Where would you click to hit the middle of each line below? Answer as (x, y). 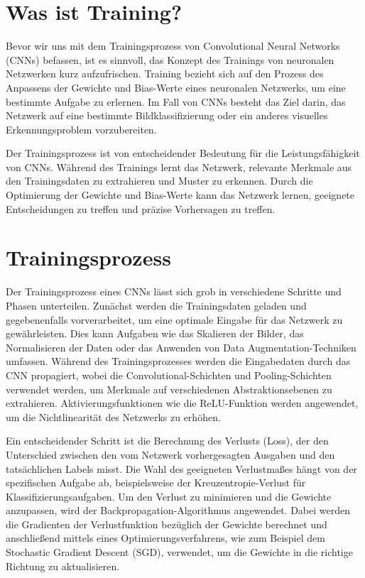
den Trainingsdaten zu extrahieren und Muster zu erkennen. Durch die (159, 181)
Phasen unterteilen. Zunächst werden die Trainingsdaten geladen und (156, 305)
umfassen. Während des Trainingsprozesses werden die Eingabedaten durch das (178, 361)
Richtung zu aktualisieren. (63, 566)
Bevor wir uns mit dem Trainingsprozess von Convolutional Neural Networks (173, 46)
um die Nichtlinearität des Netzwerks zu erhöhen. (113, 416)
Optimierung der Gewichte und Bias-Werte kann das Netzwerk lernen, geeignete (180, 195)
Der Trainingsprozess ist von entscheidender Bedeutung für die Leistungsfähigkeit (183, 153)
